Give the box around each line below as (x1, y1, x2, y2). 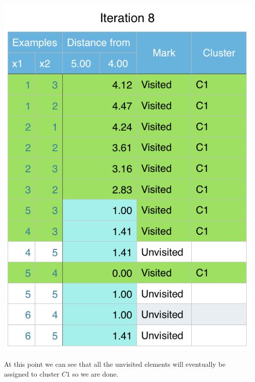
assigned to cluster (4, 368, 60, 379)
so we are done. (72, 368, 119, 379)
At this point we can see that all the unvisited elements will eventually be (4, 359, 226, 369)
